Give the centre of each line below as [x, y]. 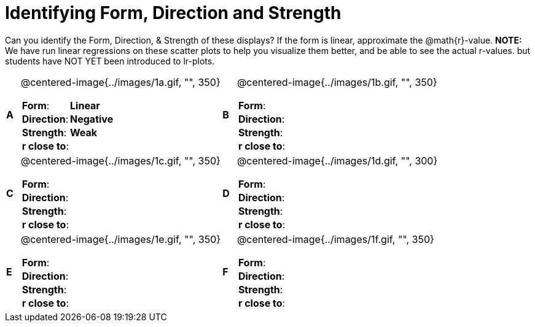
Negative [92, 119]
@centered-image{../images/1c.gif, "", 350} [120, 160]
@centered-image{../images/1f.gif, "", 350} [335, 239]
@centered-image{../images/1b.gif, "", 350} [337, 82]
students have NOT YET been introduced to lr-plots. [110, 61]
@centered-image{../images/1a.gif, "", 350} [120, 82]
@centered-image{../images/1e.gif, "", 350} [121, 239]
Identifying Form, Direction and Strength [173, 13]
